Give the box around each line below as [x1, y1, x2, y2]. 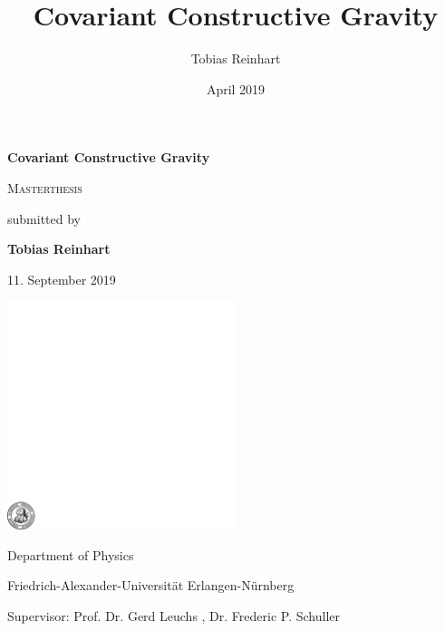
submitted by [7, 209, 81, 228]
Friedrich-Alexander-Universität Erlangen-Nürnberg [7, 576, 295, 595]
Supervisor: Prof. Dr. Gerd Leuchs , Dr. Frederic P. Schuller [7, 607, 340, 626]
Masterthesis [7, 178, 82, 197]
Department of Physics [7, 545, 134, 564]
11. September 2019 [7, 269, 116, 288]
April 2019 [206, 79, 266, 98]
